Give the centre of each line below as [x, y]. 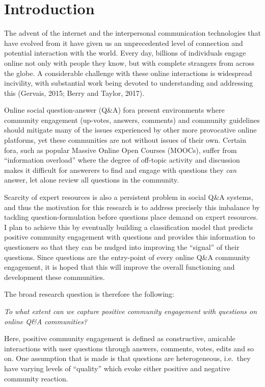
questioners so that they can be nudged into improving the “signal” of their [122, 247]
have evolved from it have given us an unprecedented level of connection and [124, 43]
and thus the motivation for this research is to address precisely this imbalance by [132, 207]
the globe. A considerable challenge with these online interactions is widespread [128, 73]
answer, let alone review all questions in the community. [91, 180]
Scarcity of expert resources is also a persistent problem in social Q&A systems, [129, 197]
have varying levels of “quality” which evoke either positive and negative [117, 368]
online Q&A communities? [46, 321]
